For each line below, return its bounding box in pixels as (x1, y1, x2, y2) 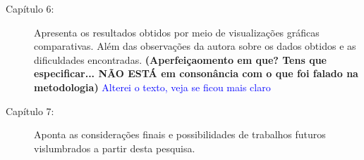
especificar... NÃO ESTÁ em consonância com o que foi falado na (34, 66, 358, 81)
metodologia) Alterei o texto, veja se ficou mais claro (34, 79, 271, 94)
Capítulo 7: (6, 103, 54, 118)
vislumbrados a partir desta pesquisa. (34, 140, 195, 155)
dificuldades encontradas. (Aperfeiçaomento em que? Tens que (34, 52, 327, 67)
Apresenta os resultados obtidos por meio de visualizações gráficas (34, 25, 320, 39)
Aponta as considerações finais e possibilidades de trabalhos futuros (34, 127, 326, 142)
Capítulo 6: (6, 1, 54, 15)
